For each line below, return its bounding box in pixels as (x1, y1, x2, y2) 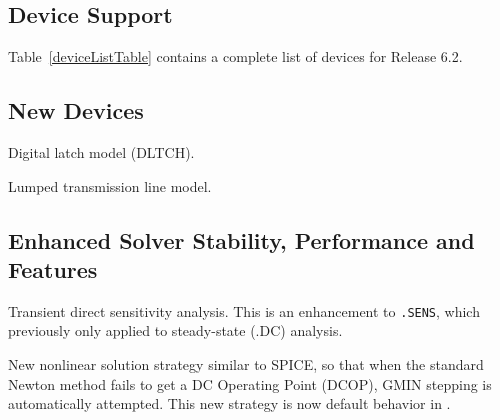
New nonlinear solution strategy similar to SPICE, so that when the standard (8, 354, 484, 375)
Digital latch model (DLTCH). (8, 142, 195, 162)
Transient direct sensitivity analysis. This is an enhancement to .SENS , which (8, 300, 480, 321)
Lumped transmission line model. (8, 175, 212, 196)
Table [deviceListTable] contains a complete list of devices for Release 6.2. (8, 46, 463, 67)
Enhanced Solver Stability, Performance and (8, 224, 475, 255)
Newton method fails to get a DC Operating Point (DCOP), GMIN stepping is (8, 373, 492, 394)
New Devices (8, 95, 144, 126)
